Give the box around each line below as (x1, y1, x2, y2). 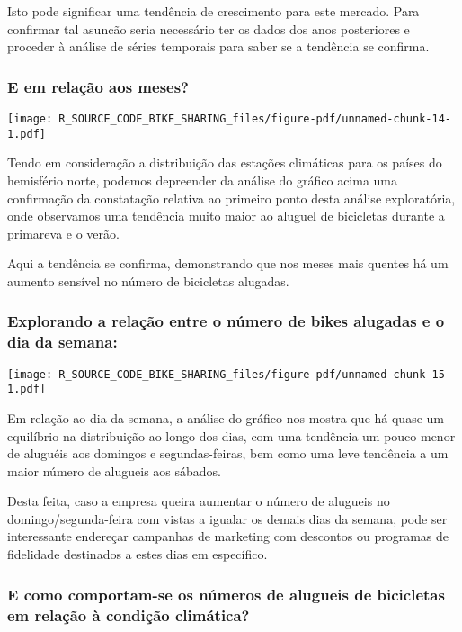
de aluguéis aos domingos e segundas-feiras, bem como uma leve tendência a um (7, 444, 449, 463)
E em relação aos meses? (7, 75, 190, 97)
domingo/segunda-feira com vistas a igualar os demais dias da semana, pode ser (7, 509, 448, 528)
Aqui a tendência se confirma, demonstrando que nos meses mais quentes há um (7, 254, 449, 273)
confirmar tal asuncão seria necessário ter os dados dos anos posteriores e (7, 19, 410, 38)
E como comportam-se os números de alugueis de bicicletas (7, 582, 445, 605)
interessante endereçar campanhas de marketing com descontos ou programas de (7, 527, 449, 546)
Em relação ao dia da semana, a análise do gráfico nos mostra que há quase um (7, 408, 444, 427)
